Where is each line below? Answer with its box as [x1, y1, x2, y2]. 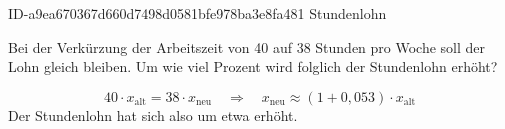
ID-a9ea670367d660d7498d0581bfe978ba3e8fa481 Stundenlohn [8, 3, 387, 23]
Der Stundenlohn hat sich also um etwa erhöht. [8, 104, 298, 125]
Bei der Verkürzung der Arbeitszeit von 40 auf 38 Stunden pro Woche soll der [8, 36, 486, 57]
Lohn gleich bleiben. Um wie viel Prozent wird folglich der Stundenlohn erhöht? [8, 56, 498, 77]
